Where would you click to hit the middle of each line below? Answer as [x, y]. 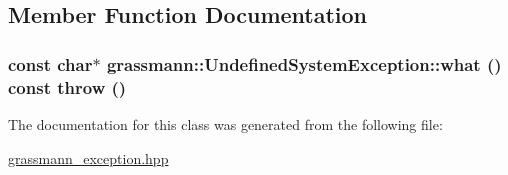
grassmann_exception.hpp [88, 157]
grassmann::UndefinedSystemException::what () [304, 63]
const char [50, 63]
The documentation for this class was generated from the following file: [225, 123]
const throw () [67, 86]
